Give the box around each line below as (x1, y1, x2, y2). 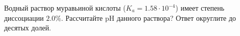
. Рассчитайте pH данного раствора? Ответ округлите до (61, 12, 236, 23)
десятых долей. (4, 22, 51, 33)
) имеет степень (175, 3, 225, 13)
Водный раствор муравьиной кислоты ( (4, 3, 126, 13)
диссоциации (4, 12, 44, 23)
